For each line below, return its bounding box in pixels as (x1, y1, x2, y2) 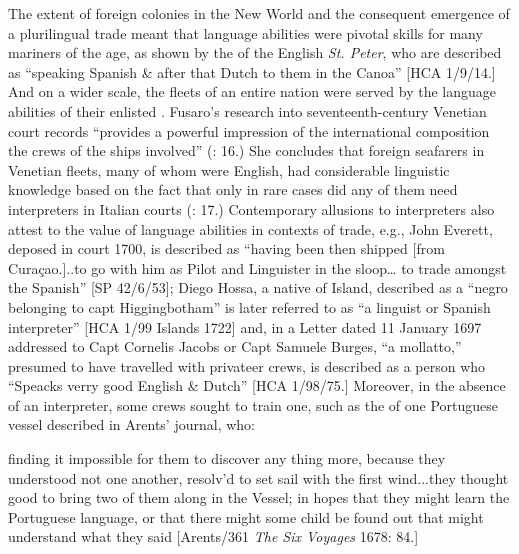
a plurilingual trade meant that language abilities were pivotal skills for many (8, 22, 483, 43)
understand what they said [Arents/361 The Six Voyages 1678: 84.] (8, 526, 419, 547)
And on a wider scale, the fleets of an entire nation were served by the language (8, 81, 497, 102)
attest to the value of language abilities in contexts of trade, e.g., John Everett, (8, 218, 493, 239)
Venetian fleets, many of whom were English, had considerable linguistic (8, 159, 450, 180)
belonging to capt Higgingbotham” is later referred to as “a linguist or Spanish (8, 296, 491, 317)
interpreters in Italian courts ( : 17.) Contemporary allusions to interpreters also (8, 198, 495, 219)
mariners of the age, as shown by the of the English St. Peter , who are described (8, 42, 502, 63)
